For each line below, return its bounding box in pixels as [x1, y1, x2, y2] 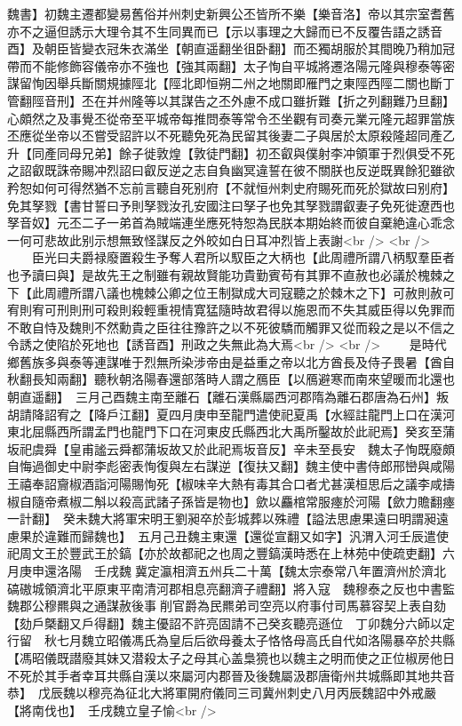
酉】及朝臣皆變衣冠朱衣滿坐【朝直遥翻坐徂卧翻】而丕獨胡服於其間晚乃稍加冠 [7, 39, 455, 58]
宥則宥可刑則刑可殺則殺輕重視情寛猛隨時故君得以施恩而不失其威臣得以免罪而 [7, 300, 455, 319]
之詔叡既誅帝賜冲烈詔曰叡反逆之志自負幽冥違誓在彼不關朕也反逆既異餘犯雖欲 [7, 161, 455, 180]
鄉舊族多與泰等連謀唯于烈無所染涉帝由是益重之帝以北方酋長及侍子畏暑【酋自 [7, 352, 455, 371]
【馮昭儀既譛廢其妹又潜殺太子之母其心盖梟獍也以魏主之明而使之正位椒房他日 [7, 648, 455, 666]
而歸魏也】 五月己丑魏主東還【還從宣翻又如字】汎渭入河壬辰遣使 [68, 526, 449, 545]
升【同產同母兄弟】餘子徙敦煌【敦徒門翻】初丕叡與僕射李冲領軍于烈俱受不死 [7, 143, 455, 162]
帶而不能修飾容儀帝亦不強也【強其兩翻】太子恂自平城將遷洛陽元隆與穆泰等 [7, 56, 442, 75]
